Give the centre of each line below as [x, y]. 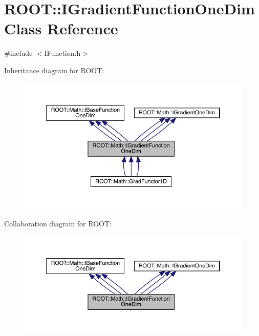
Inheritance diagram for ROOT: [54, 70]
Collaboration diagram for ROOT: [58, 223]
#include [18, 53]
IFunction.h [62, 53]
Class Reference [61, 28]
